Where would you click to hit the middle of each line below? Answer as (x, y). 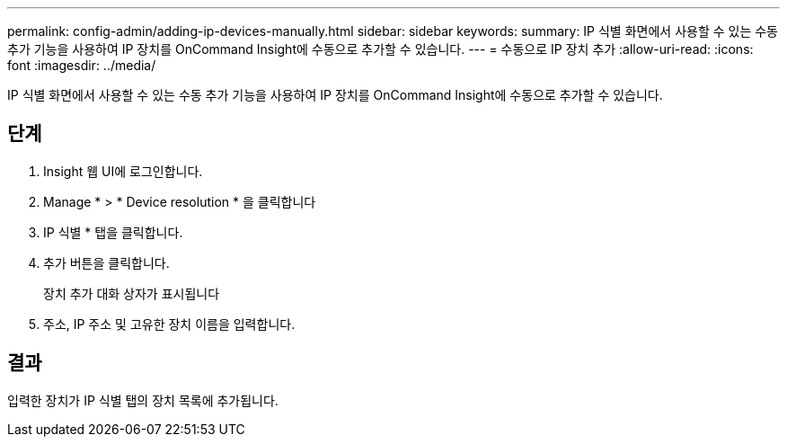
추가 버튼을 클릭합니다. (106, 262)
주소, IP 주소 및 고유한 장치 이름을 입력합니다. (169, 324)
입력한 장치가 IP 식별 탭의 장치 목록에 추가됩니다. (143, 400)
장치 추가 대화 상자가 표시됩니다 (132, 293)
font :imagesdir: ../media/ (82, 65)
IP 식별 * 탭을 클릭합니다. (113, 232)
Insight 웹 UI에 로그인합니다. (123, 171)
